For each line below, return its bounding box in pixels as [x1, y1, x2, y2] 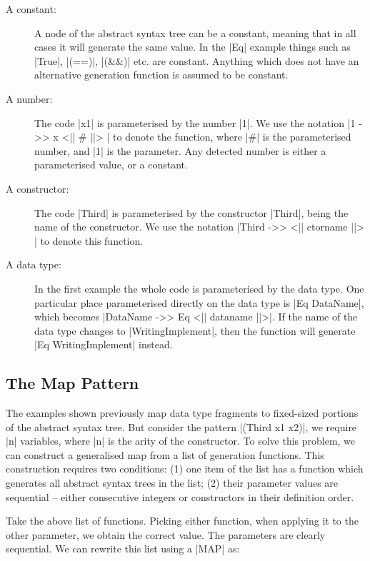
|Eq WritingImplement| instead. [34, 337, 173, 352]
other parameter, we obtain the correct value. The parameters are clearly [6, 527, 326, 542]
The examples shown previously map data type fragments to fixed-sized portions [6, 405, 359, 420]
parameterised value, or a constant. [34, 157, 188, 172]
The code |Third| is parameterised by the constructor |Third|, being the [34, 205, 349, 220]
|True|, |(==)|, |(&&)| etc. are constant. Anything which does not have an [34, 53, 359, 68]
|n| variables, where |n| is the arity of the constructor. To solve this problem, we [6, 433, 356, 448]
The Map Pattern [6, 372, 139, 394]
